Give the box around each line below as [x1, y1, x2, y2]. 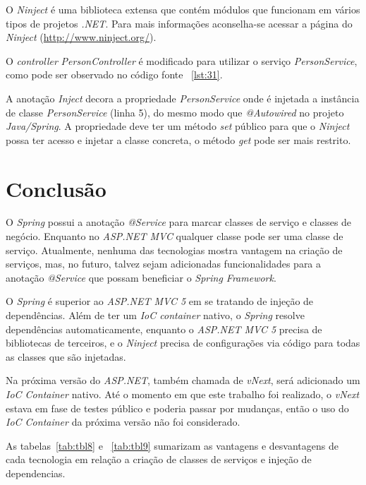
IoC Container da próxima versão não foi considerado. [6, 414, 240, 429]
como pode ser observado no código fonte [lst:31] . [6, 67, 223, 82]
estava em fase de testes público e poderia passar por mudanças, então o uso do [6, 400, 349, 415]
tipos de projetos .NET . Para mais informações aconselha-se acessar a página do [6, 16, 353, 30]
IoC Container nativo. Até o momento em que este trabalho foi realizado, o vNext [6, 387, 360, 401]
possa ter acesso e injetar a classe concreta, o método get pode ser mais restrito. [6, 132, 351, 147]
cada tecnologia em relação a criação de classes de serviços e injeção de [6, 452, 312, 467]
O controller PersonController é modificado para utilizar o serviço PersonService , [6, 53, 358, 68]
